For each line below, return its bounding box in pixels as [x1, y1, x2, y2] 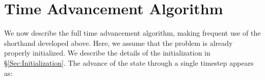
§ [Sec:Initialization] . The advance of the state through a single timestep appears [4, 57, 254, 68]
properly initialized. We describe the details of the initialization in [4, 47, 210, 58]
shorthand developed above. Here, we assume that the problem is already [4, 37, 233, 48]
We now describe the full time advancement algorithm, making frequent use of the [4, 28, 261, 38]
